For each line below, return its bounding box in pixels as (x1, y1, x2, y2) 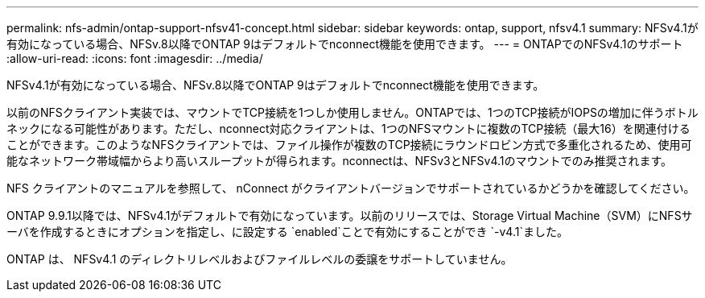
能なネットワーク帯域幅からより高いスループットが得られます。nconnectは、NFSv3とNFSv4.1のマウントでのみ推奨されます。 (6, 154, 673, 168)
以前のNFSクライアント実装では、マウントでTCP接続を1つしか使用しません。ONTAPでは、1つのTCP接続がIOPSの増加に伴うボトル (6, 106, 699, 119)
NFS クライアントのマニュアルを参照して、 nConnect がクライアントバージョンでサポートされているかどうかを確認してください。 (6, 181, 695, 195)
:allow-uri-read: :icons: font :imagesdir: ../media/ (6, 52, 263, 65)
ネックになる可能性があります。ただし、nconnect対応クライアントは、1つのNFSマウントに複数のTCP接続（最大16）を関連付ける (6, 122, 691, 135)
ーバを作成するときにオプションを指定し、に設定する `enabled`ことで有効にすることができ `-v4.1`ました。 (6, 225, 568, 238)
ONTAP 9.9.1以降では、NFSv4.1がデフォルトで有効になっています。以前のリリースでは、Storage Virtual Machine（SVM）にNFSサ (6, 209, 693, 222)
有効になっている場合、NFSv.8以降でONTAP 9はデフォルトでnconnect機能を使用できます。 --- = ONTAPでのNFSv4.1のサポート (6, 37, 683, 51)
